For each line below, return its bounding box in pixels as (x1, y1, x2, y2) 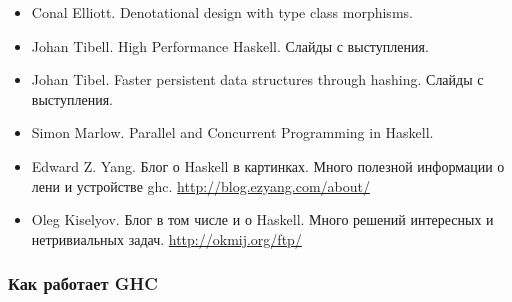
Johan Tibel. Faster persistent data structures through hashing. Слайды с (31, 69, 484, 90)
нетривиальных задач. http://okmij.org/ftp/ (31, 228, 302, 249)
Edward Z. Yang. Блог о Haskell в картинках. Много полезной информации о (31, 155, 505, 176)
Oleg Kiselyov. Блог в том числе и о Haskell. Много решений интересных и (31, 209, 494, 230)
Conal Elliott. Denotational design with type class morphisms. (31, 2, 413, 22)
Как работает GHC (8, 271, 158, 296)
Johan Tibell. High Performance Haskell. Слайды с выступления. (31, 35, 429, 56)
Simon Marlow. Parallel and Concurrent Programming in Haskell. (31, 122, 434, 143)
